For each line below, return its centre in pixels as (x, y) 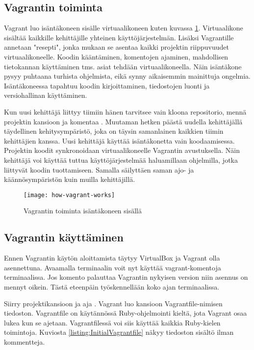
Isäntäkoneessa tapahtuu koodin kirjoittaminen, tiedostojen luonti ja (107, 85)
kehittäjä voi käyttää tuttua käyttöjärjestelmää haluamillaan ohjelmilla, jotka (121, 160)
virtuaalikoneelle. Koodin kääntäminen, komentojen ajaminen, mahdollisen (116, 56)
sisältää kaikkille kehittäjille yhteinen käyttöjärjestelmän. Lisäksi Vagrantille (119, 37)
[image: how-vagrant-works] (69, 195)
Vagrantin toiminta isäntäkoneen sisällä (83, 211)
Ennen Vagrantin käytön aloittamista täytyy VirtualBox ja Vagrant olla (112, 258)
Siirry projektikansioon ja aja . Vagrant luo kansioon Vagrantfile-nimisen (113, 303)
